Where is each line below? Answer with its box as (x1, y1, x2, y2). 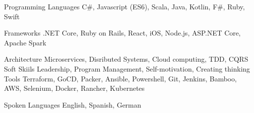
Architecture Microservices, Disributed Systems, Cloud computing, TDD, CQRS (4, 54, 249, 64)
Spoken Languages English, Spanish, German (4, 99, 141, 110)
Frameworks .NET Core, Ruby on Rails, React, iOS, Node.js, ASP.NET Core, (4, 28, 241, 38)
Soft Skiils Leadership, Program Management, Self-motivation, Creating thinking (4, 63, 250, 74)
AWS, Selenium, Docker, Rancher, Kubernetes (4, 83, 145, 93)
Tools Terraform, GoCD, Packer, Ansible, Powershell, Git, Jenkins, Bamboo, (4, 73, 237, 83)
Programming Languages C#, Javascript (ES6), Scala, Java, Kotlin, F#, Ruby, (4, 1, 245, 11)
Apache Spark (4, 37, 47, 47)
